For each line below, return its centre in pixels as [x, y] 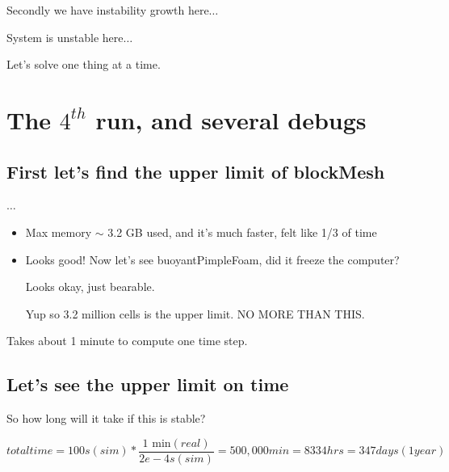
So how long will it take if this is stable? [106, 418]
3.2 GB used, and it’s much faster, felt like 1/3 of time [242, 232]
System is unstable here [65, 37]
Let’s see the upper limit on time [148, 384]
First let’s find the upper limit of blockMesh [196, 171]
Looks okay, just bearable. [90, 287]
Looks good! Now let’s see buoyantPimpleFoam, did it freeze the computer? [212, 259]
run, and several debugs [231, 119]
